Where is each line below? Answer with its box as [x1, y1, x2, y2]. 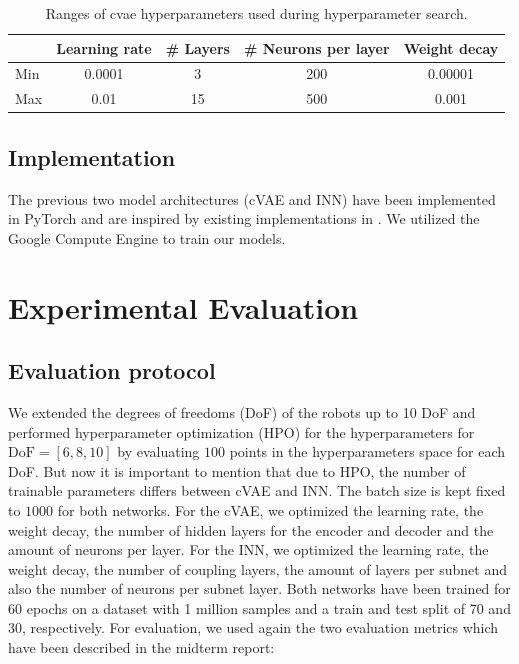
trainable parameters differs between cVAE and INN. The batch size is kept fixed [8, 480, 506, 501]
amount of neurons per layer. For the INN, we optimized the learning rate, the [8, 539, 489, 560]
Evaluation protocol [8, 355, 216, 386]
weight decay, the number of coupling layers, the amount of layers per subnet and [8, 558, 507, 579]
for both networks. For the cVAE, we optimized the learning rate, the [57, 499, 484, 520]
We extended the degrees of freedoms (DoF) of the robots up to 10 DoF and [8, 401, 476, 422]
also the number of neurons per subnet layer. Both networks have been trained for [8, 578, 511, 599]
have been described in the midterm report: [8, 637, 275, 658]
